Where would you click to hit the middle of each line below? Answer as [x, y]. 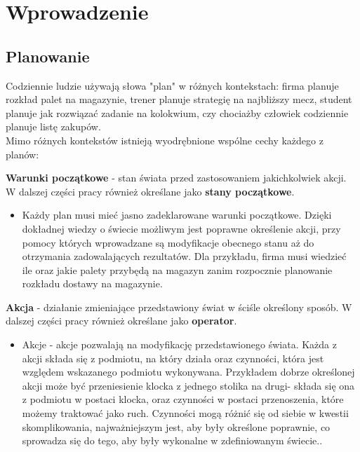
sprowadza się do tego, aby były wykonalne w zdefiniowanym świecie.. [172, 440]
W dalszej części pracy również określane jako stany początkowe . [150, 191]
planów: [22, 154]
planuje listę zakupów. [53, 126]
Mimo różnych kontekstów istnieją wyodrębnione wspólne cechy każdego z [165, 140]
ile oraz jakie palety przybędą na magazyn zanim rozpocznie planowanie [177, 269]
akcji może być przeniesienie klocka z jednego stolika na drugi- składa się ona [188, 385]
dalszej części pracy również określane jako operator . [121, 321]
